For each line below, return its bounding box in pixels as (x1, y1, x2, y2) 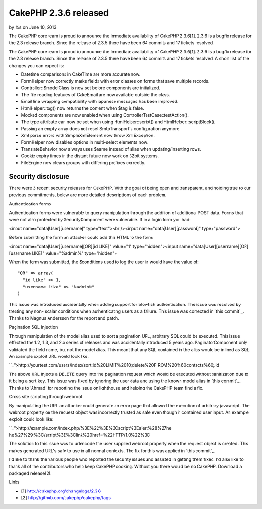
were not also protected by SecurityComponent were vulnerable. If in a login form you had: (9, 217, 191, 222)
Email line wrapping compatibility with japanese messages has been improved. (21, 99, 179, 104)
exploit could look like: (9, 416, 54, 422)
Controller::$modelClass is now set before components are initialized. (21, 85, 160, 91)
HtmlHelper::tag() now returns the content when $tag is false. (21, 105, 144, 111)
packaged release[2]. (9, 470, 52, 476)
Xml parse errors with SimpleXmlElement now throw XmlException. (21, 133, 155, 138)
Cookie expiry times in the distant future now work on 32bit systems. (21, 153, 159, 159)
